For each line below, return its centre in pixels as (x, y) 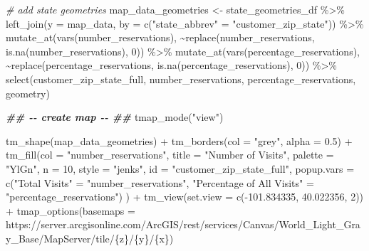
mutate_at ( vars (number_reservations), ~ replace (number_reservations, (160, 37)
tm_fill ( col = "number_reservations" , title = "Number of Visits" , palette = (170, 155)
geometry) (28, 93)
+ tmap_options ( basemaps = (71, 210)
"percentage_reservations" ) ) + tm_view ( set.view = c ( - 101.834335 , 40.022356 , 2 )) (185, 197)
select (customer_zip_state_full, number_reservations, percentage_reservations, (181, 79)
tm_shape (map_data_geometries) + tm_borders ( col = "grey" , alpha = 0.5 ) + (179, 140)
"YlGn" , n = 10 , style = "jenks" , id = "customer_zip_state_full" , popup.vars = (180, 168)
